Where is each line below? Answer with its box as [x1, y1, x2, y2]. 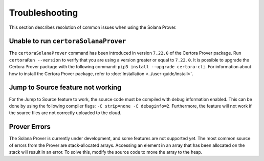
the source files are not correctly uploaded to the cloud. [9, 110, 122, 116]
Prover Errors [9, 122, 51, 131]
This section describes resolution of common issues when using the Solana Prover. [9, 24, 177, 30]
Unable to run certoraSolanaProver [9, 37, 127, 45]
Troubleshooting [9, 7, 78, 18]
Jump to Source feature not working [9, 83, 122, 92]
